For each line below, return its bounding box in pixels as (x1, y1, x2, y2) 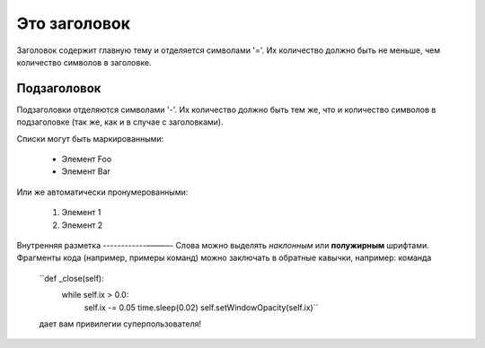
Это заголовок (16, 13, 130, 33)
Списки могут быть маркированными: (16, 133, 164, 144)
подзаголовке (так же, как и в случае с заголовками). (16, 117, 224, 127)
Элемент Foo (61, 153, 112, 165)
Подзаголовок (16, 81, 101, 96)
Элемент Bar (61, 166, 111, 177)
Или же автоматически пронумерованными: (16, 187, 189, 197)
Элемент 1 (61, 207, 101, 218)
